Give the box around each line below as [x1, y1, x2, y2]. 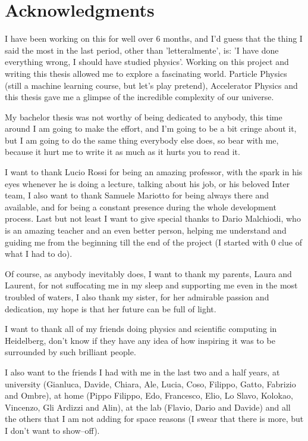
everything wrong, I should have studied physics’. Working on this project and [5, 55, 289, 68]
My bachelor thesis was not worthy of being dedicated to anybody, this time [5, 110, 282, 123]
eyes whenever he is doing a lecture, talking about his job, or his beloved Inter [5, 177, 290, 190]
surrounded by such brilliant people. [5, 346, 136, 358]
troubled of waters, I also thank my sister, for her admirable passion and [5, 291, 269, 303]
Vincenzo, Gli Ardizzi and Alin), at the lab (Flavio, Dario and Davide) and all [5, 400, 291, 413]
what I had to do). [5, 247, 73, 260]
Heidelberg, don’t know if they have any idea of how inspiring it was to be [5, 334, 275, 346]
